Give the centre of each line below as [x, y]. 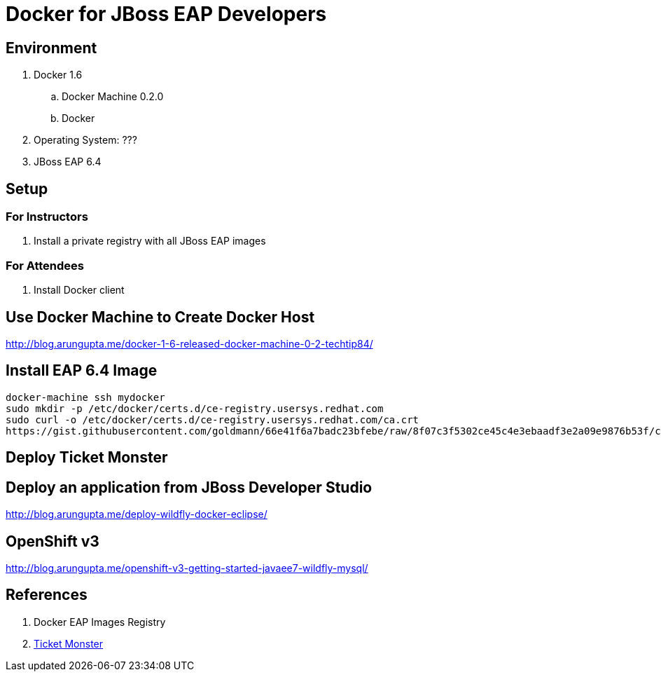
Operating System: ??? [85, 140]
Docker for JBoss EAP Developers [166, 14]
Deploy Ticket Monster [87, 458]
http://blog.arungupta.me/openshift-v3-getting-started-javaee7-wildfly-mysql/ [187, 568]
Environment [51, 48]
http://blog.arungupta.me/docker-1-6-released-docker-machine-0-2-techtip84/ [189, 343]
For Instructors [47, 217]
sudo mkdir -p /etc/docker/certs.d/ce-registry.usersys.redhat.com [195, 408]
